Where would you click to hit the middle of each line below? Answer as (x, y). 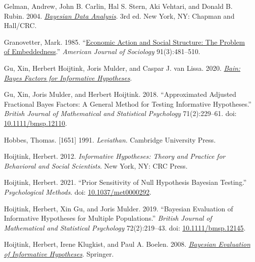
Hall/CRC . (20, 25)
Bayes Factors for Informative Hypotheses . (68, 77)
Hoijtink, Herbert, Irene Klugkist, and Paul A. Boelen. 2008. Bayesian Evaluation (127, 244)
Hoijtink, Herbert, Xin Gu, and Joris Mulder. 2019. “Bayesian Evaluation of (119, 208)
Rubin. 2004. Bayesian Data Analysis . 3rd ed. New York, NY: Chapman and (119, 15)
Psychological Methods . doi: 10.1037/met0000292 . (78, 191)
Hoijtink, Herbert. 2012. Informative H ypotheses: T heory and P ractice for (115, 156)
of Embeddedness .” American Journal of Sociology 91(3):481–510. (102, 51)
